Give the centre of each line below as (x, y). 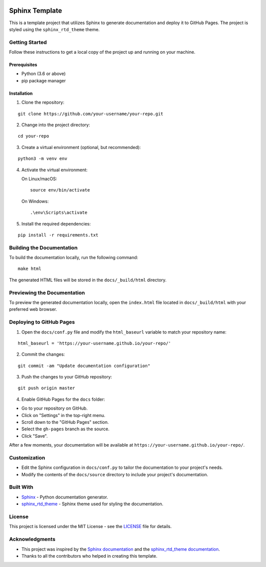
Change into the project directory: (56, 125)
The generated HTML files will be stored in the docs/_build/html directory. (88, 280)
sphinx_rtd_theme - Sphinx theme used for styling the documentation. (92, 504)
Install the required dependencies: (56, 224)
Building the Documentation (43, 248)
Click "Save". (34, 436)
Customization (27, 457)
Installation (21, 93)
